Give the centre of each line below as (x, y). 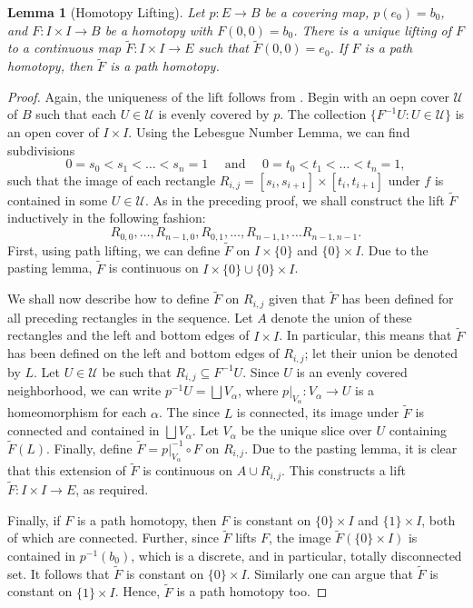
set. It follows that (59, 573)
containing (418, 430)
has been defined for (398, 299)
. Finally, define (89, 448)
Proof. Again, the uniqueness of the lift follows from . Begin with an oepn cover (228, 96)
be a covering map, (317, 12)
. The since (189, 412)
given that (297, 299)
